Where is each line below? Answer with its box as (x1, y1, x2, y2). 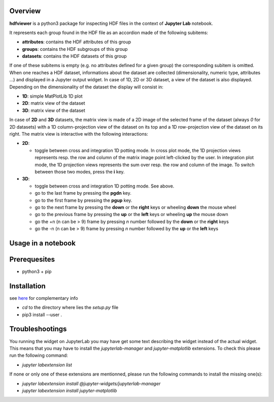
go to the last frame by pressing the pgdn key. (35, 190, 131, 196)
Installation (9, 282, 46, 290)
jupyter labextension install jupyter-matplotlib (22, 387, 117, 393)
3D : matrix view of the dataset (22, 107, 86, 113)
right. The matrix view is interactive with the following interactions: (9, 131, 148, 137)
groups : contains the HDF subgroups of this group (22, 46, 128, 52)
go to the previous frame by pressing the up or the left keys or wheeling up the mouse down (35, 211, 228, 218)
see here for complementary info (9, 295, 78, 301)
